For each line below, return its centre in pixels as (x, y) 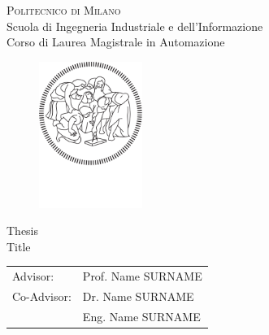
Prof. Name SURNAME (142, 276)
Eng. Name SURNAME (141, 316)
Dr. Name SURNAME (138, 296)
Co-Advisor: (42, 296)
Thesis (23, 231)
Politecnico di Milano (64, 10)
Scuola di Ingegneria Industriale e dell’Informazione (135, 26)
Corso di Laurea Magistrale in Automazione (116, 42)
